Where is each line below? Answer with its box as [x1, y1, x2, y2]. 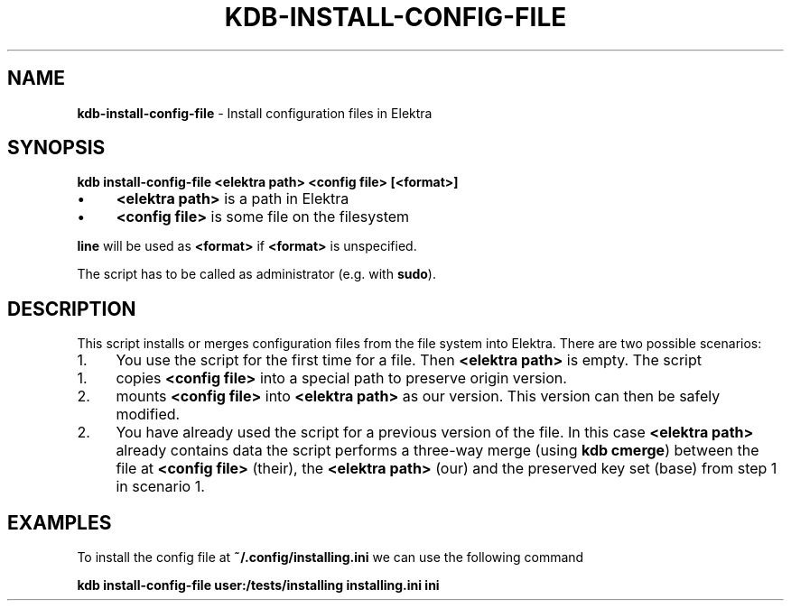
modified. [116, 405, 181, 424]
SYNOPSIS [7, 136, 106, 160]
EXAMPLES [7, 511, 112, 534]
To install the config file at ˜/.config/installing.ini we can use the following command [77, 549, 584, 566]
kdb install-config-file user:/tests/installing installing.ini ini [77, 577, 440, 594]
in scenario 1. [116, 477, 205, 496]
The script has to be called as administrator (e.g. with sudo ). [77, 266, 436, 282]
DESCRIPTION [7, 297, 136, 320]
